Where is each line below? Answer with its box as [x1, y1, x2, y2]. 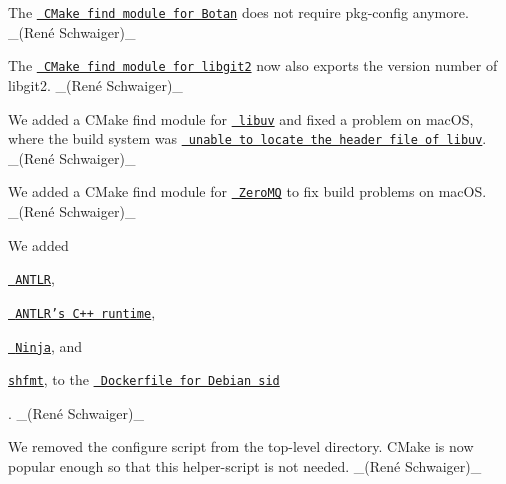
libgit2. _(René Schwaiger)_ [8, 74, 183, 95]
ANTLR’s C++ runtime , [15, 301, 156, 322]
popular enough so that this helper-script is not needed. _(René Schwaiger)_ [8, 456, 482, 477]
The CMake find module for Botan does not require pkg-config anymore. [8, 2, 469, 22]
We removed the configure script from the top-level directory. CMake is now [8, 436, 474, 457]
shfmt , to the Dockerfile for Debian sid [8, 369, 280, 390]
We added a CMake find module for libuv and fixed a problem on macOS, [8, 108, 474, 129]
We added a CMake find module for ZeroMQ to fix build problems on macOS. [8, 181, 487, 202]
